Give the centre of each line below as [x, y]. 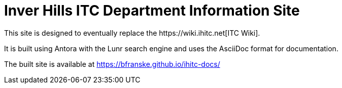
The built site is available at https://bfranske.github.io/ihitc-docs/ [112, 64]
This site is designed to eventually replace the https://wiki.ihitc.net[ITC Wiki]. [132, 33]
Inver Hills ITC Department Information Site [152, 11]
